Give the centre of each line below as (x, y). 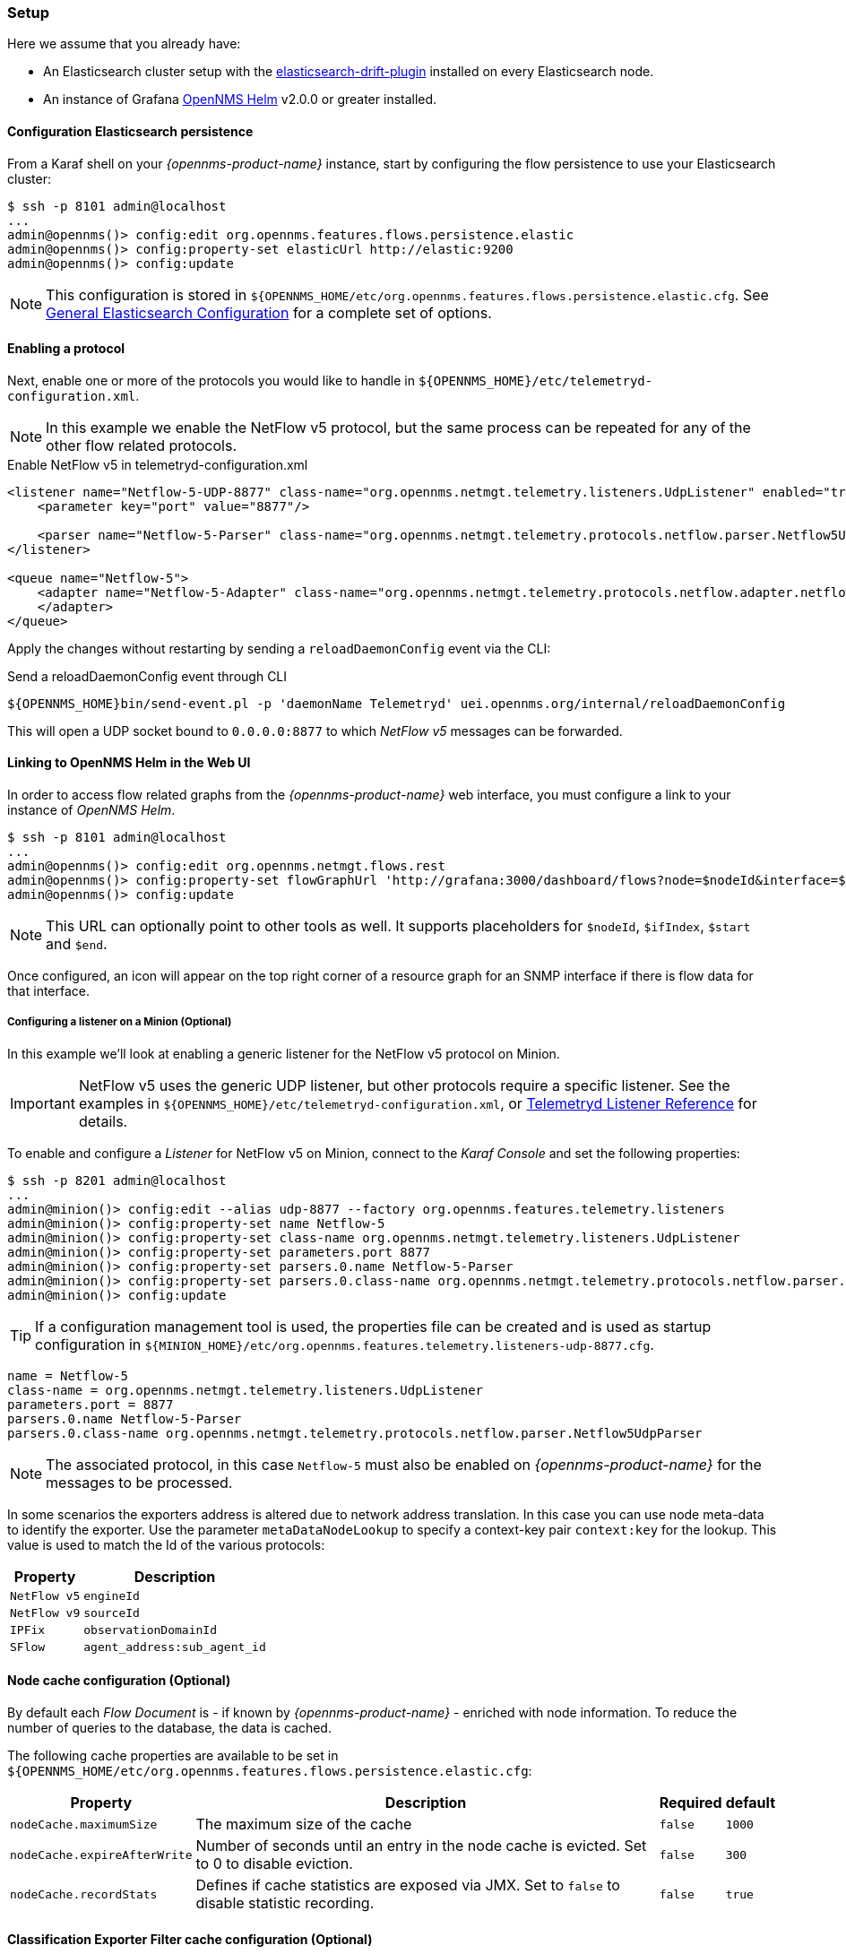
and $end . (77, 944)
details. (103, 1121)
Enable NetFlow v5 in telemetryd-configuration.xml (158, 464)
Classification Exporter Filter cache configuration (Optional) (190, 1939)
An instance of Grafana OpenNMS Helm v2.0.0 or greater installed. (240, 99)
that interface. (49, 991)
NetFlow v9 (45, 1612)
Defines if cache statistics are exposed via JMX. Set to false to (408, 1885)
